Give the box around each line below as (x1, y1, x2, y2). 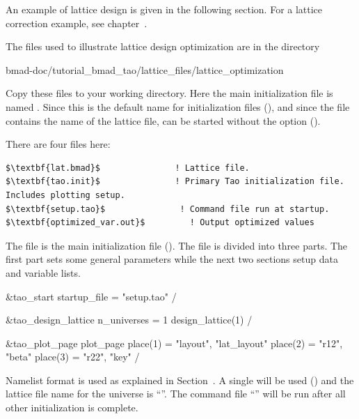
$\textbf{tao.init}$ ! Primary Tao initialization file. (6, 176, 344, 187)
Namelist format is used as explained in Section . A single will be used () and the (6, 372, 354, 387)
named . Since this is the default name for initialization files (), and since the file (6, 99, 350, 114)
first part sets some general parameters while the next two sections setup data (6, 252, 338, 266)
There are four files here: (6, 137, 111, 151)
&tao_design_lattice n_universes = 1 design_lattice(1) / (6, 312, 253, 327)
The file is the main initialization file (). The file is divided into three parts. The (6, 238, 348, 252)
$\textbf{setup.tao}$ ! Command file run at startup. (6, 204, 330, 214)
